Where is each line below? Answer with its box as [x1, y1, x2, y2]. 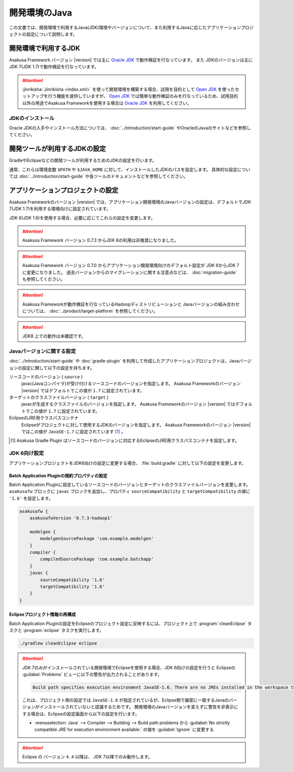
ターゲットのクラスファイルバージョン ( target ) [9, 394, 109, 400]
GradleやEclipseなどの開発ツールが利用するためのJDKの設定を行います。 [9, 157, 157, 164]
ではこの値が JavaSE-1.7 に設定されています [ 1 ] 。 [21, 429, 126, 434]
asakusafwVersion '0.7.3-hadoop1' [29, 515, 113, 521]
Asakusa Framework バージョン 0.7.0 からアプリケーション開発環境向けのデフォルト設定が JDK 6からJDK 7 [22, 263, 240, 268]
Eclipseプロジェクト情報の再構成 [9, 611, 76, 617]
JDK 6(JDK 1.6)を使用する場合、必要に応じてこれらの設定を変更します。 [9, 215, 155, 220]
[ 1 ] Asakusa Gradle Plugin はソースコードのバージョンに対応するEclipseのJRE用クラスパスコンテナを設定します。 [10, 437, 240, 443]
